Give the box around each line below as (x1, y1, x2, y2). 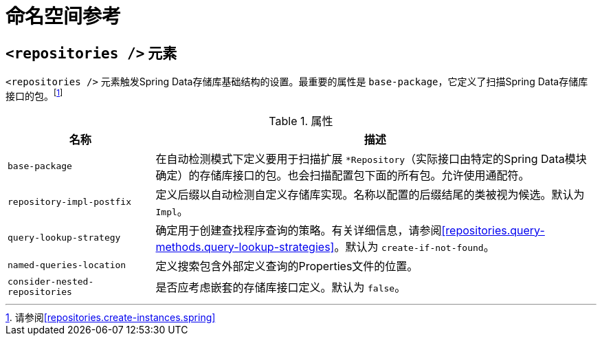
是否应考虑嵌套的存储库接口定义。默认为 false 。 (155, 280, 406, 294)
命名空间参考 (5, 5, 122, 28)
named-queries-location (8, 260, 126, 271)
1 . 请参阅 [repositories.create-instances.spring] (5, 311, 216, 323)
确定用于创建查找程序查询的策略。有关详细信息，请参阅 (155, 223, 442, 237)
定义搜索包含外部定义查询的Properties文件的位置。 (155, 258, 419, 273)
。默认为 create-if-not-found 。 (334, 239, 495, 254)
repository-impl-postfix (8, 197, 132, 208)
